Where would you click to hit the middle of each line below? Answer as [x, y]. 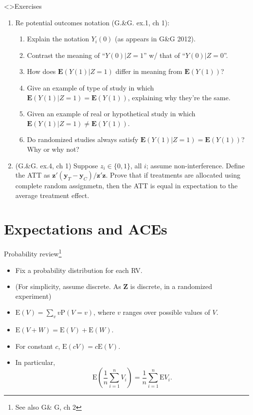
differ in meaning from [149, 71]
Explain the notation [58, 39]
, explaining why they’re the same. [179, 97]
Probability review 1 [33, 253]
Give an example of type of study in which [90, 87]
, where [104, 312]
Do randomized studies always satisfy [83, 139]
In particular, [35, 362]
